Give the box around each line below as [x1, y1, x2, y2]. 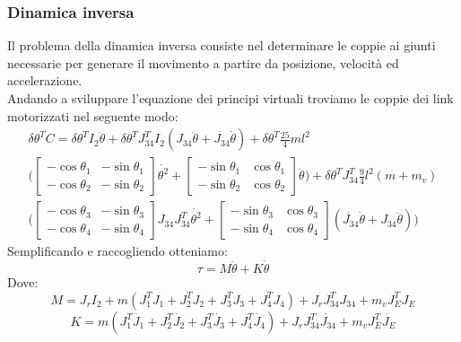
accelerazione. [7, 71, 83, 90]
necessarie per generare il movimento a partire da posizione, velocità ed [7, 53, 399, 72]
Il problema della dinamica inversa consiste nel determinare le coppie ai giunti [7, 36, 436, 55]
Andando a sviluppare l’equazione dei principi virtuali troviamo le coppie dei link [7, 89, 454, 107]
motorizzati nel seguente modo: [7, 106, 178, 125]
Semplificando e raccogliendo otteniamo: [7, 241, 228, 260]
